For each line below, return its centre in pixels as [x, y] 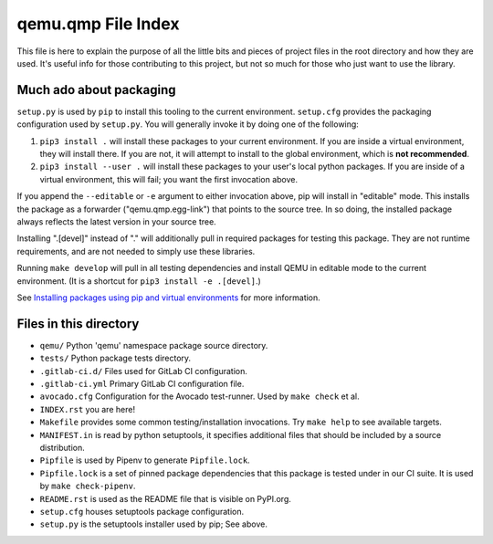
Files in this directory [78, 324]
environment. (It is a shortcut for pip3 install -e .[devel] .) [139, 281]
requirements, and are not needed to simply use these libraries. [136, 251]
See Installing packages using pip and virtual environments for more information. [169, 298]
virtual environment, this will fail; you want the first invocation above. [169, 179]
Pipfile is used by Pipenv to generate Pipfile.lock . [145, 460]
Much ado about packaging [97, 90]
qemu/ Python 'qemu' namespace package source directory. [154, 345]
